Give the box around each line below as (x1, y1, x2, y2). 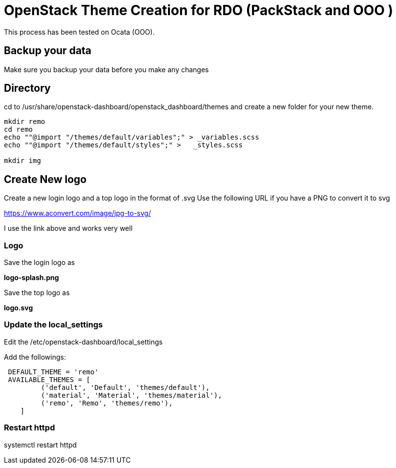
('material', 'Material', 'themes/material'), (41, 391, 222, 399)
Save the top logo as (4, 288, 70, 297)
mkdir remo (4, 118, 45, 126)
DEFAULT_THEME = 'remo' (8, 367, 99, 376)
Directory (4, 82, 51, 95)
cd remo (4, 125, 33, 134)
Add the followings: (4, 352, 66, 361)
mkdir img (4, 157, 41, 165)
